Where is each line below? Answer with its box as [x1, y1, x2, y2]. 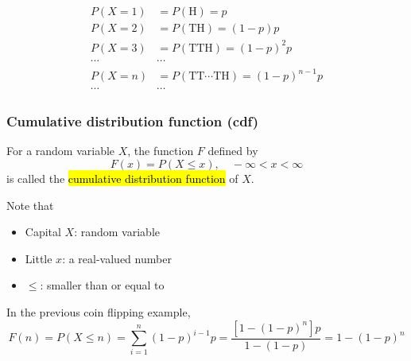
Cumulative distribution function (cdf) [6, 111, 259, 131]
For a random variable [6, 142, 115, 159]
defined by [207, 142, 258, 159]
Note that [6, 196, 54, 213]
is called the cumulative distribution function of [6, 170, 238, 186]
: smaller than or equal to [40, 277, 165, 293]
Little [25, 250, 52, 266]
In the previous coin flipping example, [6, 303, 191, 320]
